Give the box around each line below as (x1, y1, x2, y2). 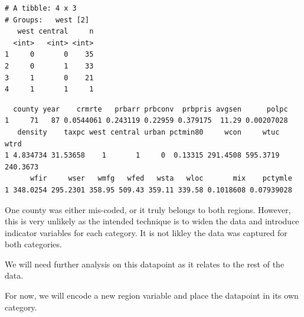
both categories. (5, 238, 62, 250)
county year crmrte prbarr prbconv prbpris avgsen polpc (13, 104, 288, 113)
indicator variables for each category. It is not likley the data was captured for (5, 226, 287, 238)
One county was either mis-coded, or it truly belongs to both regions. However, (5, 203, 291, 215)
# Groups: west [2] (5, 15, 90, 24)
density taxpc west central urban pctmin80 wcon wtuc (17, 128, 280, 136)
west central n (17, 27, 94, 36)
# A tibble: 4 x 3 (5, 4, 77, 12)
